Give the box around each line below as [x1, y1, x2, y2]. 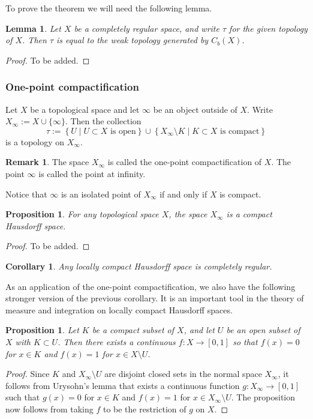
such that [5, 391, 40, 403]
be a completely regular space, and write [74, 22, 219, 34]
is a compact [226, 208, 272, 220]
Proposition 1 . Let [5, 324, 79, 336]
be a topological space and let [30, 103, 140, 115]
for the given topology [229, 22, 308, 34]
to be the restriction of [103, 402, 186, 415]
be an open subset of [226, 324, 300, 336]
